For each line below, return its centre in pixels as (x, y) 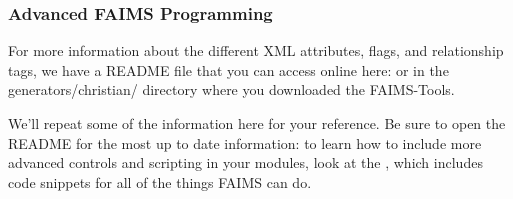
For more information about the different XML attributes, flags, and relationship (256, 50)
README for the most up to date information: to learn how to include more (245, 142)
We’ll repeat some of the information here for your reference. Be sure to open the (257, 123)
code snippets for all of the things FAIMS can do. (160, 181)
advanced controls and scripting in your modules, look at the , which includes (245, 162)
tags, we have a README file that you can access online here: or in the (228, 69)
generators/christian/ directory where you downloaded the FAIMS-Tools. (231, 89)
